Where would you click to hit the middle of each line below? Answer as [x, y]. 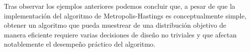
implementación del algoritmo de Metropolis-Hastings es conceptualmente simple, [125, 15]
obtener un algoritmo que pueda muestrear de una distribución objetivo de [115, 25]
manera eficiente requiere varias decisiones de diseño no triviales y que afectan [120, 34]
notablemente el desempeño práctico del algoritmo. [80, 44]
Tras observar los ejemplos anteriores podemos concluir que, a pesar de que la [120, 6]
